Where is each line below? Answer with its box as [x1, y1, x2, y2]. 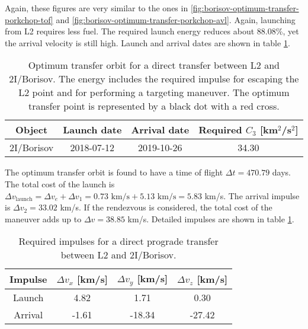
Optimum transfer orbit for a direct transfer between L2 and [28, 58, 280, 72]
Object [15, 123, 48, 137]
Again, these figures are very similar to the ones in [5, 2, 188, 14]
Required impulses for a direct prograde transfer [18, 234, 219, 248]
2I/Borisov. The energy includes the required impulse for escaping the [9, 72, 299, 86]
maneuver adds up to [5, 212, 82, 225]
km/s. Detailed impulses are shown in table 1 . [127, 212, 294, 225]
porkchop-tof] [5, 13, 53, 25]
